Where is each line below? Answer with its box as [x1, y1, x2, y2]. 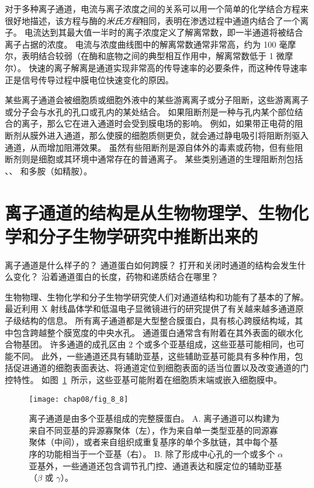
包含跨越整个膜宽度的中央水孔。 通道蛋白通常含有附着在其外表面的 [13, 326, 278, 338]
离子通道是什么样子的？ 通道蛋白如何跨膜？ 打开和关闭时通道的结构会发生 [5, 258, 298, 271]
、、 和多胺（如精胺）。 [5, 164, 92, 177]
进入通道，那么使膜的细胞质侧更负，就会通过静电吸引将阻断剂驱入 [46, 128, 309, 141]
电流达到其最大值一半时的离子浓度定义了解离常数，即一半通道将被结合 [24, 26, 303, 39]
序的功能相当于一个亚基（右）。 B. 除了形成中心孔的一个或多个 [29, 448, 275, 460]
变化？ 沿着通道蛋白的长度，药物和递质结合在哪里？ [13, 270, 219, 283]
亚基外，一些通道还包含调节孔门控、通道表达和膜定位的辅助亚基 [29, 459, 282, 472]
